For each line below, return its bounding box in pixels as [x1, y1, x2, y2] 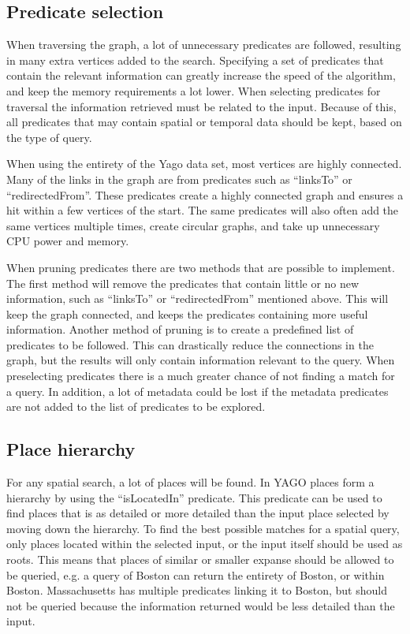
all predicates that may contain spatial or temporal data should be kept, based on [6, 114, 402, 130]
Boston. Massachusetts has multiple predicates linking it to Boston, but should [6, 582, 387, 599]
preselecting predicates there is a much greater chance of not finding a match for [6, 367, 395, 384]
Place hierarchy [6, 437, 136, 461]
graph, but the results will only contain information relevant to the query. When [6, 352, 395, 368]
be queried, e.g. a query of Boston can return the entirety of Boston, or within [6, 566, 385, 583]
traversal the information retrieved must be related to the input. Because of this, [6, 98, 397, 114]
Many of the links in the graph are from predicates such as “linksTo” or [6, 170, 352, 187]
